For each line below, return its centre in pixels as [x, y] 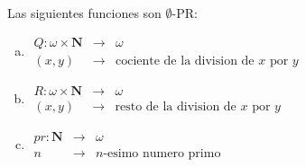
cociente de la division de [185, 61]
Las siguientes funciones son [84, 13]
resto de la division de [176, 106]
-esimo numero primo [162, 153]
